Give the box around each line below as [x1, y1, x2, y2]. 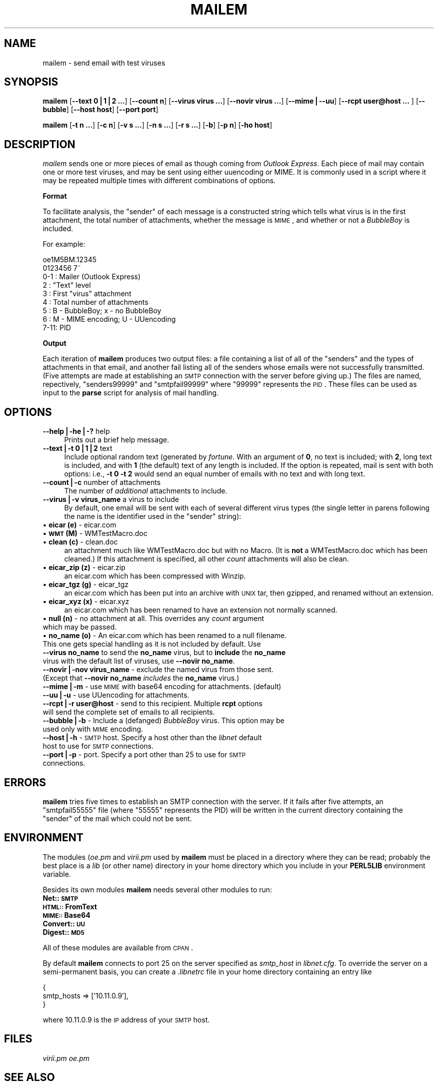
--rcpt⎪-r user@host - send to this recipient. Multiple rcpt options [42, 699, 262, 708]
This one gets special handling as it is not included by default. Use [42, 640, 261, 649]
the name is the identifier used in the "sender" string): [64, 512, 241, 521]
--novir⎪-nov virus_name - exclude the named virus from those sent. [42, 665, 273, 674]
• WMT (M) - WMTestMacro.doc [42, 529, 147, 538]
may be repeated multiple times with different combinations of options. [42, 176, 276, 185]
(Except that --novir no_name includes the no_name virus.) [42, 674, 239, 683]
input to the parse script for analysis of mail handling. [42, 388, 219, 397]
